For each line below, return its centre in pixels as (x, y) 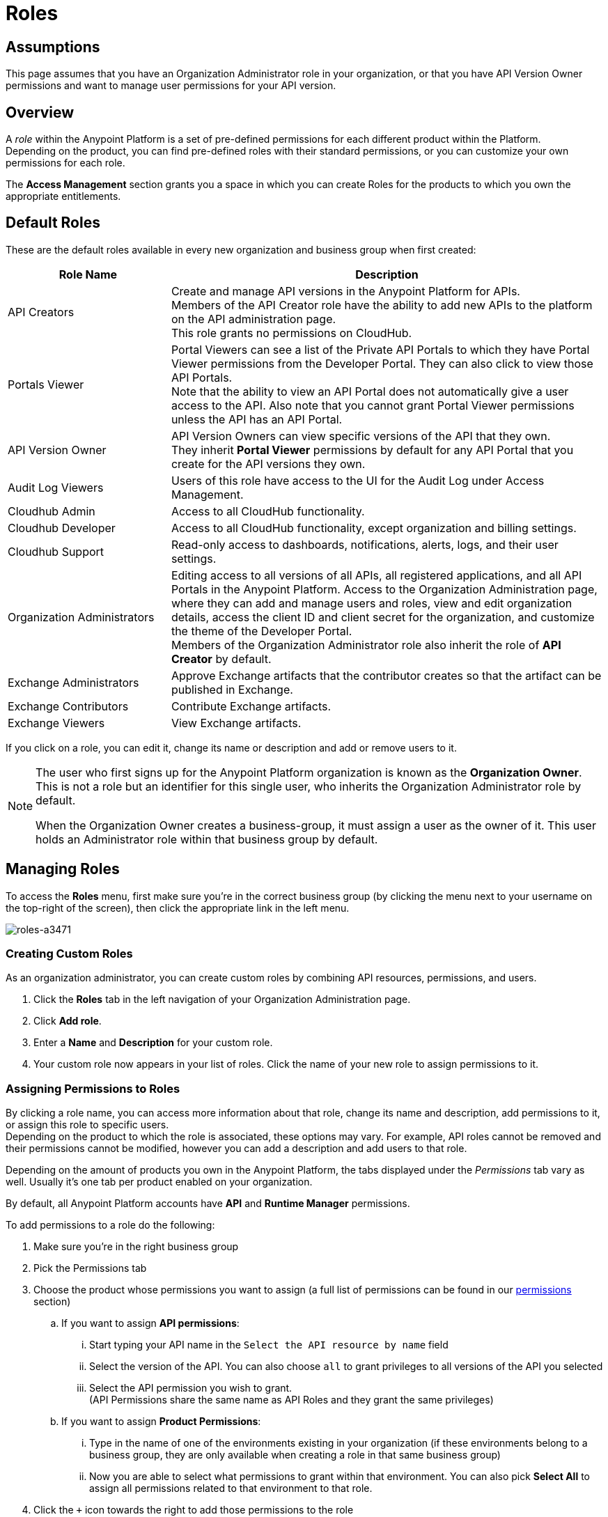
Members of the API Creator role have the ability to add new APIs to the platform (382, 305)
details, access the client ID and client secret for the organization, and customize (383, 617)
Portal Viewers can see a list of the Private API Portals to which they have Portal (380, 349)
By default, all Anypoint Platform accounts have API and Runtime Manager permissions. (208, 1204)
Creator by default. (221, 659)
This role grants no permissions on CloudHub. (291, 333)
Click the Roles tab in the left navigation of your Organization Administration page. (222, 999)
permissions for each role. (65, 163)
